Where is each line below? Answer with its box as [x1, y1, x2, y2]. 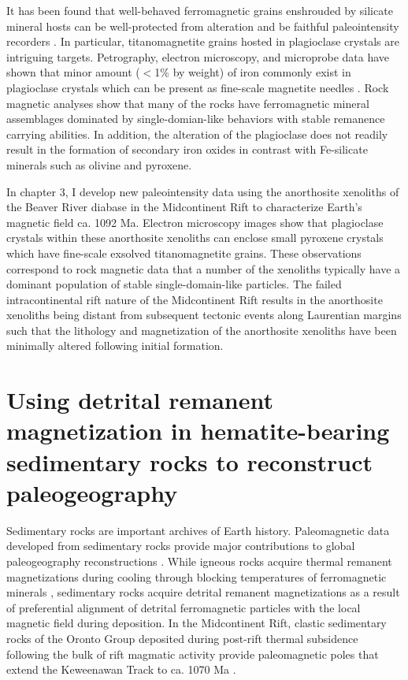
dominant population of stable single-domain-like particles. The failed [6, 276, 342, 292]
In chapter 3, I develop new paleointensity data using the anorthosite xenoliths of [6, 183, 399, 199]
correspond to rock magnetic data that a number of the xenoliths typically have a [6, 260, 401, 277]
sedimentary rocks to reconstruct [6, 445, 373, 477]
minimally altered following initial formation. [6, 337, 224, 354]
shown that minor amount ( [6, 64, 140, 80]
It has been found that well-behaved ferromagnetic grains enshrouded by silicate [6, 2, 393, 18]
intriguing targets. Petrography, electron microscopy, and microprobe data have [6, 48, 390, 65]
